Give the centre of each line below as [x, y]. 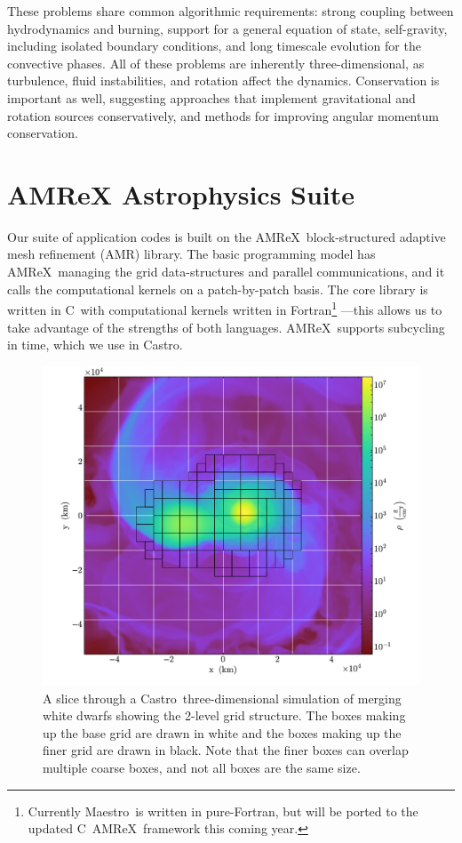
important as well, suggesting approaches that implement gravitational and [211, 97]
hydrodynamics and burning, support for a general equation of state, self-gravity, [227, 28]
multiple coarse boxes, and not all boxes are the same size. [202, 768]
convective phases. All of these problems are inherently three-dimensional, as [216, 63]
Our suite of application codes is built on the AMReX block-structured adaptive [227, 236]
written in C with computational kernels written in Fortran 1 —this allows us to [225, 308]
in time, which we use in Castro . [95, 345]
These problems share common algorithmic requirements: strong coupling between [231, 11]
